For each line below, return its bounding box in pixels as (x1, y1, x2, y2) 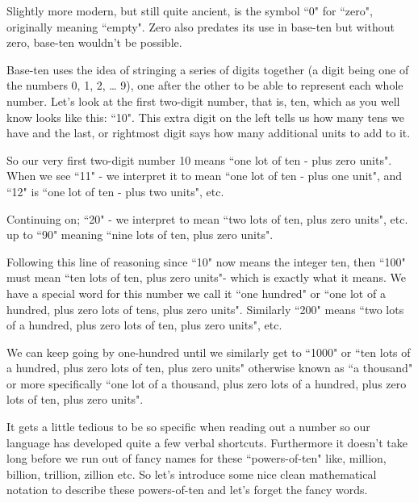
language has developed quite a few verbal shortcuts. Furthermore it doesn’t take (6, 434, 408, 451)
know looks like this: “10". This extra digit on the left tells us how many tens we (6, 108, 404, 125)
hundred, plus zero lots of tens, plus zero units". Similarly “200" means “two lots (6, 300, 404, 317)
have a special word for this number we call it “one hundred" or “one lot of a (6, 284, 386, 301)
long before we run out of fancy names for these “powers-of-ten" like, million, (6, 450, 387, 467)
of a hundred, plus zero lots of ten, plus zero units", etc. (6, 316, 282, 333)
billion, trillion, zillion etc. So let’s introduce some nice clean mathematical (6, 465, 377, 482)
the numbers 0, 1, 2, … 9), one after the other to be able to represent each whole (6, 77, 403, 94)
